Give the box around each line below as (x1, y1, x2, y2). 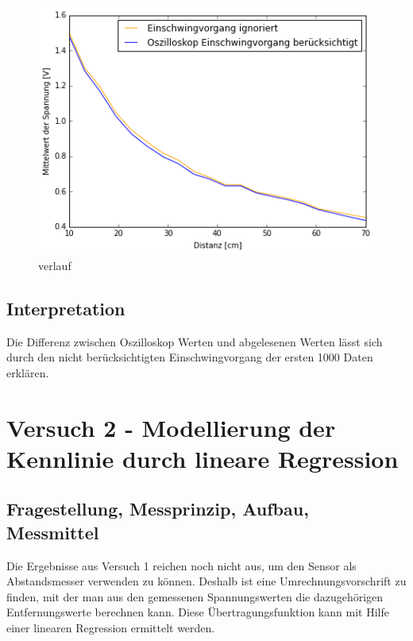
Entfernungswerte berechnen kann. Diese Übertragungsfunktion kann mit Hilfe (6, 604, 389, 620)
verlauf (38, 257, 71, 273)
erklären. (6, 364, 49, 380)
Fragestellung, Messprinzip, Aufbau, (6, 496, 309, 521)
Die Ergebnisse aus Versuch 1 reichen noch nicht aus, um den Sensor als (6, 557, 357, 573)
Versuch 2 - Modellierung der (6, 411, 336, 443)
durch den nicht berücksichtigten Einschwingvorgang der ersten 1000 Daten (6, 349, 373, 365)
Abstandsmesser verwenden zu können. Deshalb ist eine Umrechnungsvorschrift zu (6, 573, 407, 589)
